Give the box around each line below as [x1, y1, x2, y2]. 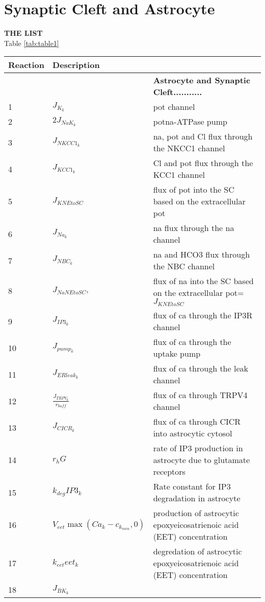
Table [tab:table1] [4, 37, 59, 48]
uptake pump [153, 348, 201, 360]
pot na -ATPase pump [153, 115, 227, 128]
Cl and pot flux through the [153, 157, 253, 169]
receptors [153, 466, 185, 478]
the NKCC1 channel [153, 142, 225, 154]
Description [52, 59, 100, 71]
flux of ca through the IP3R [153, 309, 253, 321]
